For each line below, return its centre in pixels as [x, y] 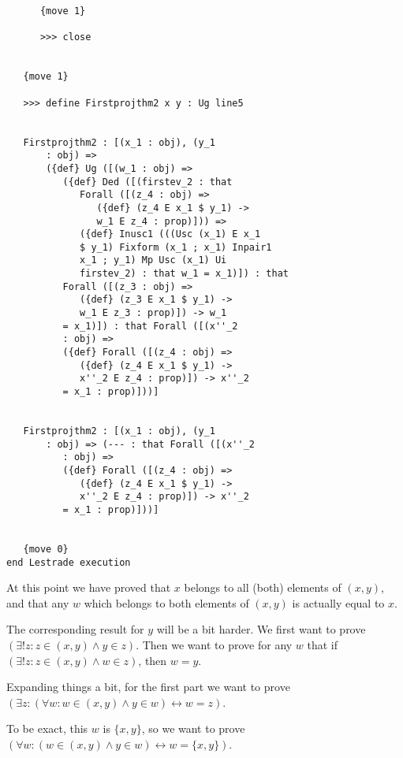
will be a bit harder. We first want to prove [261, 629]
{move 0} [46, 549]
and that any [38, 602]
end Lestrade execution [69, 562]
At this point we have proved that [89, 587]
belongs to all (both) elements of [263, 587]
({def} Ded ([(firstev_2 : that [147, 182]
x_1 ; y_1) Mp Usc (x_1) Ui [153, 260]
